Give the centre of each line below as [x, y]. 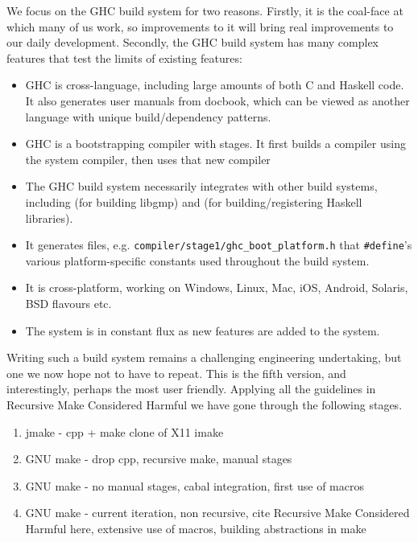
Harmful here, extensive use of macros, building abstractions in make [196, 528]
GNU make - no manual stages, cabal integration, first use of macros [195, 485]
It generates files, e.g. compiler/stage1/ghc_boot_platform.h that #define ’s [219, 245]
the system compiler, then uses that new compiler [148, 159]
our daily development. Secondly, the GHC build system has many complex [192, 42]
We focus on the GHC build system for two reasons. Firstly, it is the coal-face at [205, 10]
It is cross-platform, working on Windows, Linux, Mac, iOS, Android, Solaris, [217, 287]
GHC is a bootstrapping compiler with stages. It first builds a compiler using [215, 144]
